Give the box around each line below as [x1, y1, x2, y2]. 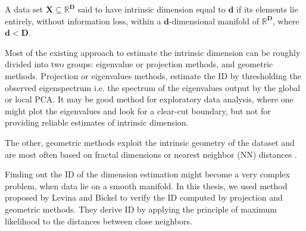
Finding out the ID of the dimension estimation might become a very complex [5, 168, 290, 180]
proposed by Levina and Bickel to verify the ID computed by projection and [5, 191, 283, 204]
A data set [5, 3, 43, 15]
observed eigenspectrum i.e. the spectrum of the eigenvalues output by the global [5, 81, 301, 93]
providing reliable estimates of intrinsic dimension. [5, 116, 189, 129]
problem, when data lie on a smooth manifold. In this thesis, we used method [5, 179, 288, 192]
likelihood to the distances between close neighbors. [5, 214, 192, 227]
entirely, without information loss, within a [5, 14, 161, 27]
